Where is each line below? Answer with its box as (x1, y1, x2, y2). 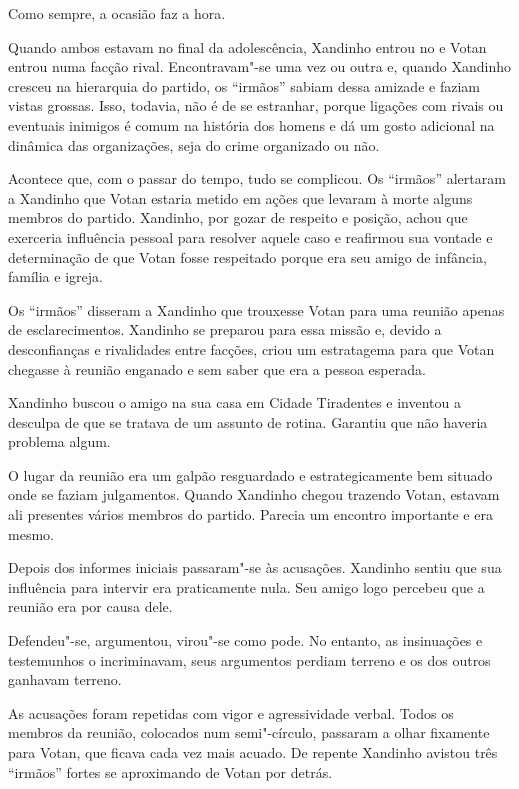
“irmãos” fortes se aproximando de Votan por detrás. (8, 761, 333, 782)
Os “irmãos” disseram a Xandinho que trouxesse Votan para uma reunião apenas (8, 299, 505, 320)
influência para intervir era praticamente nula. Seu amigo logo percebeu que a (8, 576, 485, 597)
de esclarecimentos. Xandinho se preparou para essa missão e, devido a (8, 319, 442, 340)
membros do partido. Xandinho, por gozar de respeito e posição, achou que (8, 207, 468, 228)
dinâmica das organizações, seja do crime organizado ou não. (8, 134, 380, 155)
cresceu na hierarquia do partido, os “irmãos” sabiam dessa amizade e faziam (8, 75, 480, 96)
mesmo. (8, 523, 54, 544)
